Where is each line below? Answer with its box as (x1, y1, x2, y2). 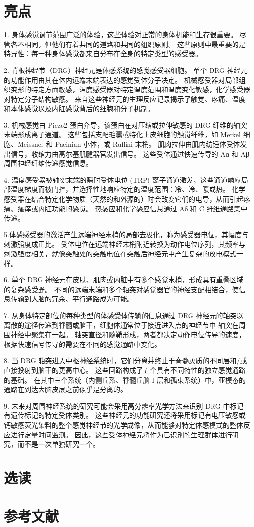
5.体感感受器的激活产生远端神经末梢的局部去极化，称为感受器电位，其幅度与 (4, 229, 249, 239)
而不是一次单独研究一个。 (17, 439, 100, 449)
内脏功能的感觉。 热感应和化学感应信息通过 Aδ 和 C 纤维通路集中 (38, 203, 248, 213)
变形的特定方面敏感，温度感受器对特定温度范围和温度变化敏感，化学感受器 (10, 84, 250, 94)
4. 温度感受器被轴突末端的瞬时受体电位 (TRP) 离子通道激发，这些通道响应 (4, 174, 241, 184)
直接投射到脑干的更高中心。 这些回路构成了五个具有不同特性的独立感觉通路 (4, 365, 246, 375)
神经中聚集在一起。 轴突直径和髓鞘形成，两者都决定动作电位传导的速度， (10, 329, 246, 340)
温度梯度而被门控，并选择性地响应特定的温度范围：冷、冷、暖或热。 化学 (10, 184, 246, 194)
